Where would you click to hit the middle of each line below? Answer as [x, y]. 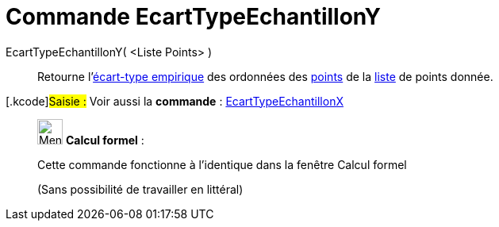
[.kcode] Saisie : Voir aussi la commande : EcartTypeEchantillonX [175, 101]
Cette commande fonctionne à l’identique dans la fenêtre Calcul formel [222, 164]
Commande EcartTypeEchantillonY [194, 17]
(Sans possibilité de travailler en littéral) [140, 189]
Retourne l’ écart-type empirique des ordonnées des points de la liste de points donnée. [265, 76]
